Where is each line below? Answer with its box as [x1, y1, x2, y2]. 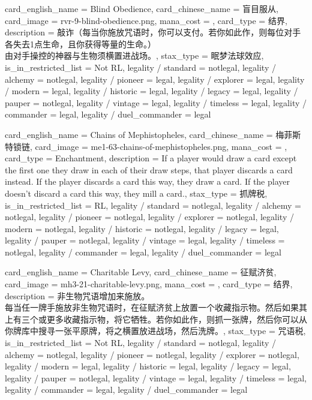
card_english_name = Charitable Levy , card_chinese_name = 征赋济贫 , [5, 266, 277, 278]
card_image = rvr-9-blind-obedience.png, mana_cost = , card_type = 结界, [5, 14, 287, 26]
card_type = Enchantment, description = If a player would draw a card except [5, 152, 297, 164]
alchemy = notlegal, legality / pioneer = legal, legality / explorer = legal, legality [5, 73, 305, 85]
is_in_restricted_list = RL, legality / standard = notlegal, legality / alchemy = [5, 199, 301, 211]
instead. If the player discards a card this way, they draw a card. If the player [5, 175, 290, 188]
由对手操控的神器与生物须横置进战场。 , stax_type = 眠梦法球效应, [5, 49, 264, 62]
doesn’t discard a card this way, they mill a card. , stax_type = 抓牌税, [5, 187, 268, 199]
